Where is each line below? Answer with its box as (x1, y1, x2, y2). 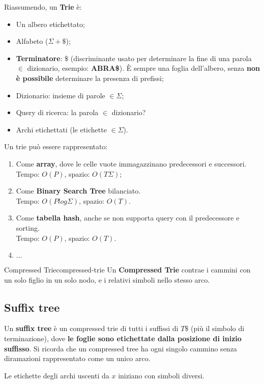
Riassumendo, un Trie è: (4, 2, 82, 12)
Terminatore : (16, 52, 63, 63)
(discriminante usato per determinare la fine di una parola (70, 52, 252, 63)
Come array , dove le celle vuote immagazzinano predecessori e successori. (16, 158, 247, 169)
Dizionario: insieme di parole (16, 90, 105, 100)
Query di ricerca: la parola (16, 107, 99, 118)
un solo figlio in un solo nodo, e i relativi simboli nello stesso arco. (4, 274, 210, 285)
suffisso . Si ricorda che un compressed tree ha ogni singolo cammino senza (4, 343, 237, 353)
